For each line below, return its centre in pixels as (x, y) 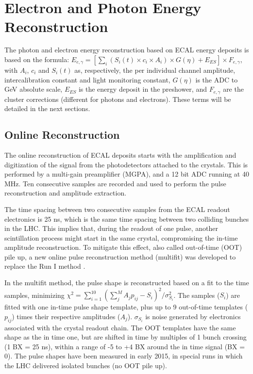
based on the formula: (37, 59)
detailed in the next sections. (47, 108)
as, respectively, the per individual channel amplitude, (155, 70)
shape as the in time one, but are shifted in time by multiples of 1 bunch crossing (126, 337)
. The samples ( (197, 295)
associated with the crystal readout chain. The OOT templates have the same (120, 327)
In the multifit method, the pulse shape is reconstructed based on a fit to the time (127, 283)
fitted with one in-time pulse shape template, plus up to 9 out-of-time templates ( (126, 307)
